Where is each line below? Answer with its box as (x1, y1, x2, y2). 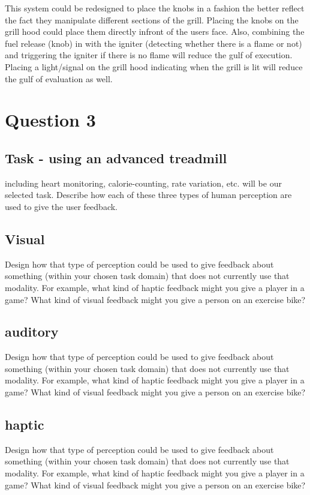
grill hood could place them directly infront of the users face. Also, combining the (5, 25, 305, 38)
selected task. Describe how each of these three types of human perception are (5, 188, 292, 201)
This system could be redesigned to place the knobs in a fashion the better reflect (5, 2, 305, 14)
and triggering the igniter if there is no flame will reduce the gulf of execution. (5, 49, 293, 61)
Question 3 (5, 107, 96, 132)
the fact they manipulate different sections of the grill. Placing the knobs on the (5, 13, 299, 26)
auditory (5, 322, 59, 341)
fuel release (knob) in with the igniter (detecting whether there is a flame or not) (5, 37, 302, 49)
